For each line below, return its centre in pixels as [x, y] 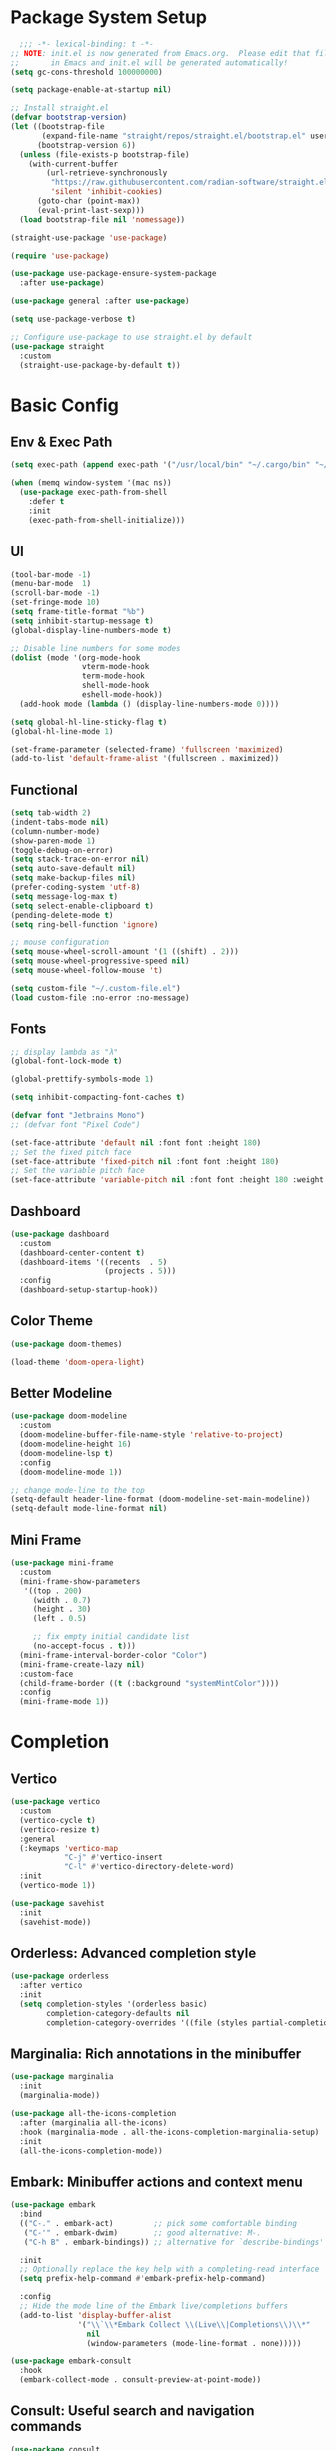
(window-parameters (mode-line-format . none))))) [194, 2343]
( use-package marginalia [62, 2077]
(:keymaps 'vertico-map [68, 1848]
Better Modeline [61, 1393]
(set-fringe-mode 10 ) [55, 602]
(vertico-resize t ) [60, 1829]
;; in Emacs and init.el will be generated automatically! [149, 62]
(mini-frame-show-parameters [80, 1581]
